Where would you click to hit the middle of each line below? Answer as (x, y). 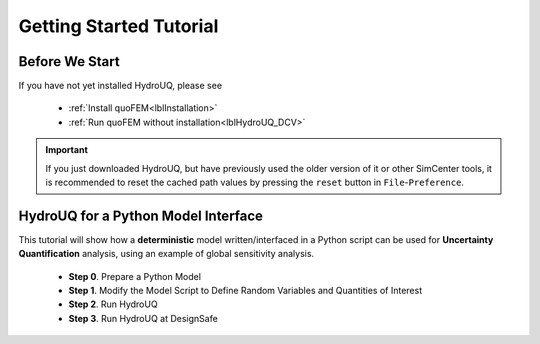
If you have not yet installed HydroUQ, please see (120, 86)
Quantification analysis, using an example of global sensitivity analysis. (166, 254)
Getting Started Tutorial (118, 26)
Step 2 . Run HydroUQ (113, 304)
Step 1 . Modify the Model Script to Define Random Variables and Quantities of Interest (245, 291)
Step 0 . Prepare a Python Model (135, 276)
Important (67, 150)
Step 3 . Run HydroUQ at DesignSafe (143, 318)
